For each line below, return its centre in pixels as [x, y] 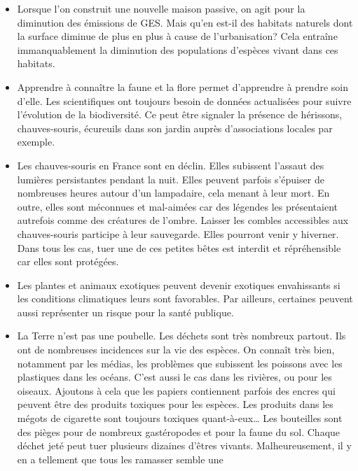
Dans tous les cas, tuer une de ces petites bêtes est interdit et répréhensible [179, 247]
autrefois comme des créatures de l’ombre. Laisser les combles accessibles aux [183, 220]
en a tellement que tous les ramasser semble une [120, 459]
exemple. [36, 142]
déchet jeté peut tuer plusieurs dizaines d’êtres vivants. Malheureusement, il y [184, 445]
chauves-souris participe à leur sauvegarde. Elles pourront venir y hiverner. [178, 233]
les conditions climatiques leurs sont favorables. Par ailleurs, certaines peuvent [185, 298]
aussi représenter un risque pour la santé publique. [125, 312]
